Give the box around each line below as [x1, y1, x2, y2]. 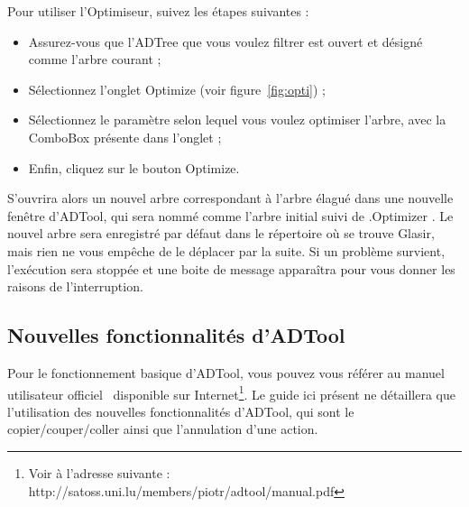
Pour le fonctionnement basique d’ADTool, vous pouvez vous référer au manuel [7, 363, 445, 382]
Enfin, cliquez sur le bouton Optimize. [28, 158, 240, 177]
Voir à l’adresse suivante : [28, 463, 170, 482]
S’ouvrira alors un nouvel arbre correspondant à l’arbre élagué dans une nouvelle [7, 189, 454, 207]
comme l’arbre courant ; [28, 50, 161, 69]
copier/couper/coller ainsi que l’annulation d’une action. [7, 419, 318, 438]
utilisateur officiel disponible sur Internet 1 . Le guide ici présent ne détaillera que [7, 382, 455, 403]
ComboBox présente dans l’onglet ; [28, 127, 222, 146]
